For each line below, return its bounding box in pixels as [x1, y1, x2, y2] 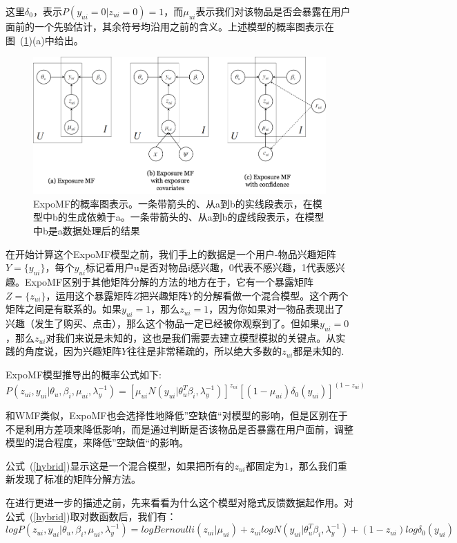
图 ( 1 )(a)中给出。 [6, 33, 84, 47]
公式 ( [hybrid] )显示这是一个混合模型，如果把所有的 [6, 458, 235, 472]
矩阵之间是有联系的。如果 [6, 302, 121, 316]
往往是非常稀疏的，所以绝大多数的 [127, 344, 282, 358]
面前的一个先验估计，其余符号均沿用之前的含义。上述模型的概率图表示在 [6, 19, 334, 33]
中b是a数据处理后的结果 [33, 223, 140, 238]
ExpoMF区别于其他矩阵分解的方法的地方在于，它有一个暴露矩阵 [24, 275, 314, 289]
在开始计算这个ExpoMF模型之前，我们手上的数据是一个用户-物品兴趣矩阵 [6, 246, 336, 261]
